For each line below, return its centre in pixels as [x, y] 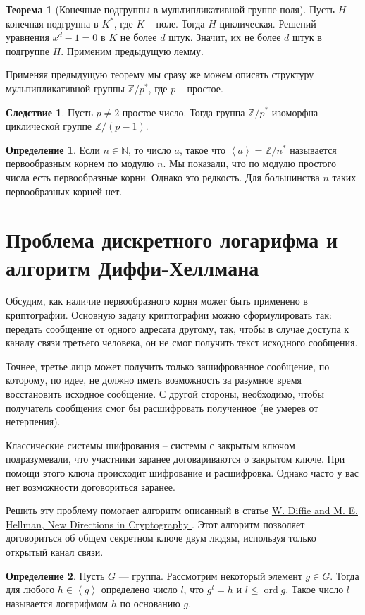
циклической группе [49, 126]
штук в [307, 37]
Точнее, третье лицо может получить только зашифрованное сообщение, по [168, 366]
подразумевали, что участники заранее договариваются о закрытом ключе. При [175, 459]
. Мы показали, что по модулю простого [249, 163]
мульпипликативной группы [65, 88]
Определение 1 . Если [53, 149]
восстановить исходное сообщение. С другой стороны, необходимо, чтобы [165, 394]
